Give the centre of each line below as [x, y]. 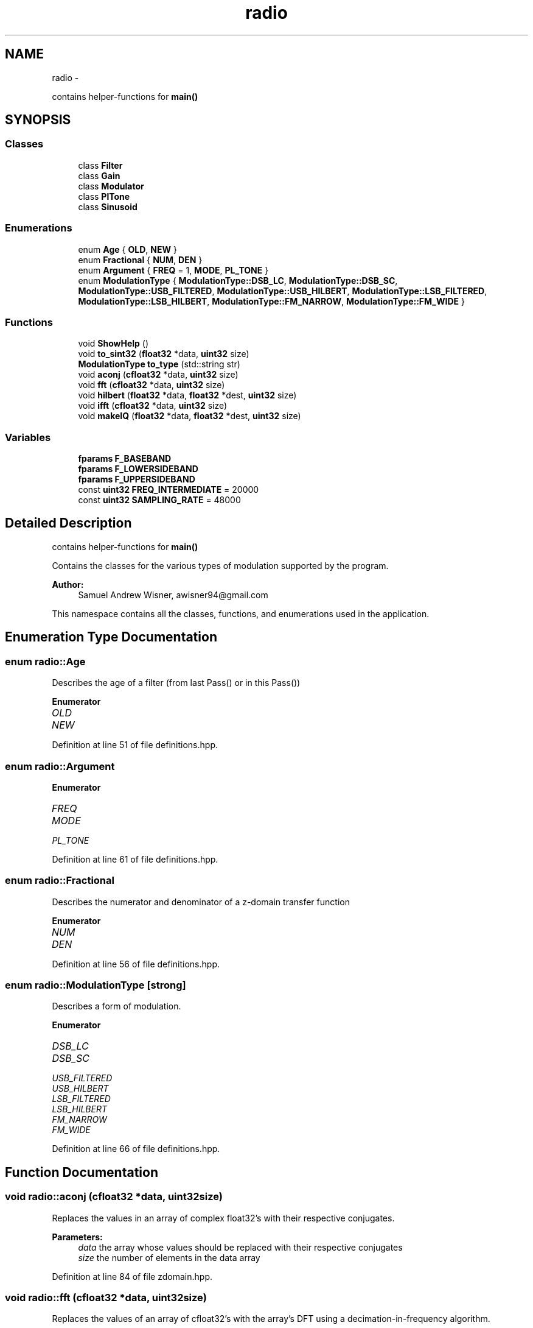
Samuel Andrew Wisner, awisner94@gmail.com [173, 595]
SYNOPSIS [38, 120]
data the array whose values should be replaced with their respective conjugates [240, 1247]
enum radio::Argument [60, 766]
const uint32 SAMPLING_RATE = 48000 [159, 500]
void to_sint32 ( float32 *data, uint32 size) [164, 354]
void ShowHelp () [113, 344]
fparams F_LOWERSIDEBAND [138, 469]
